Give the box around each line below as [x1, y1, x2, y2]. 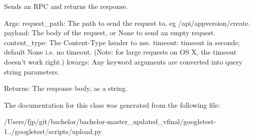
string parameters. [4, 66, 60, 76]
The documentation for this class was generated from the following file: [4, 99, 220, 110]
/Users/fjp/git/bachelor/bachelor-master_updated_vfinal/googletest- [4, 116, 216, 127]
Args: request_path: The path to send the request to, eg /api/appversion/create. [4, 17, 251, 28]
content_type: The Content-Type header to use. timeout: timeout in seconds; [4, 37, 240, 47]
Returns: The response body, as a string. [4, 83, 128, 93]
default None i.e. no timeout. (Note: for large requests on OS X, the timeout [4, 47, 237, 57]
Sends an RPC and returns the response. [4, 1, 128, 11]
